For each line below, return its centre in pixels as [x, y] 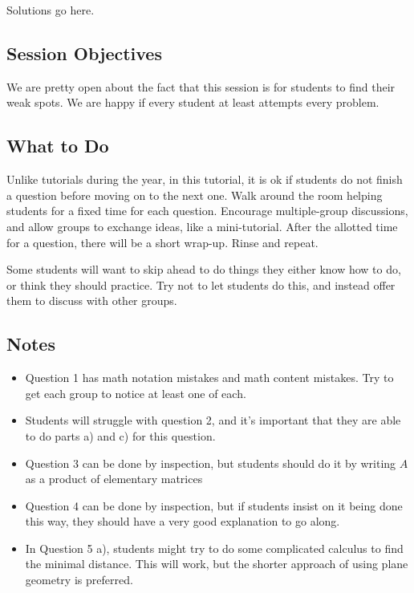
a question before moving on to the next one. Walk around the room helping [195, 195]
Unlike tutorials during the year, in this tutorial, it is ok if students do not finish [205, 179]
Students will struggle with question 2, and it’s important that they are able [213, 420]
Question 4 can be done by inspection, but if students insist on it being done [214, 505]
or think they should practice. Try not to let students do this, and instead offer [201, 284]
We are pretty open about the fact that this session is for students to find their [201, 86]
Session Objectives [84, 53]
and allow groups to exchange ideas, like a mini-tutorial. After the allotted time [202, 226]
